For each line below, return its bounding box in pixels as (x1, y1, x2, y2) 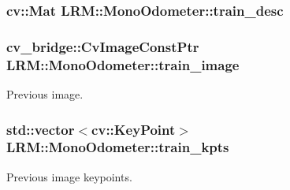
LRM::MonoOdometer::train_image (6, 54, 240, 74)
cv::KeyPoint (91, 119, 176, 139)
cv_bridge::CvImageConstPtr (6, 36, 199, 56)
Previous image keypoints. (6, 168, 132, 184)
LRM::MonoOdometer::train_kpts (6, 137, 229, 157)
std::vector (6, 119, 75, 139)
